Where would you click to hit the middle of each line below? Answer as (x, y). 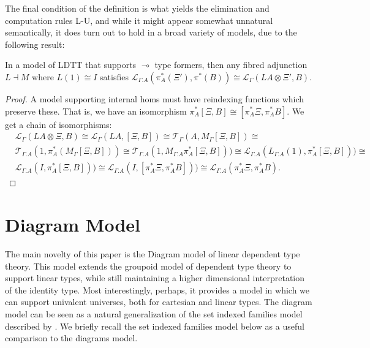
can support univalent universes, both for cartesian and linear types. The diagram (159, 302)
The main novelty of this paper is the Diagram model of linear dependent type (153, 253)
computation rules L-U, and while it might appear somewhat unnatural (139, 20)
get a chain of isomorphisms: (59, 124)
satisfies (114, 76)
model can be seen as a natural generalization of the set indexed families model (154, 313)
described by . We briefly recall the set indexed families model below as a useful (155, 326)
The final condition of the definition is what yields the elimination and (137, 8)
